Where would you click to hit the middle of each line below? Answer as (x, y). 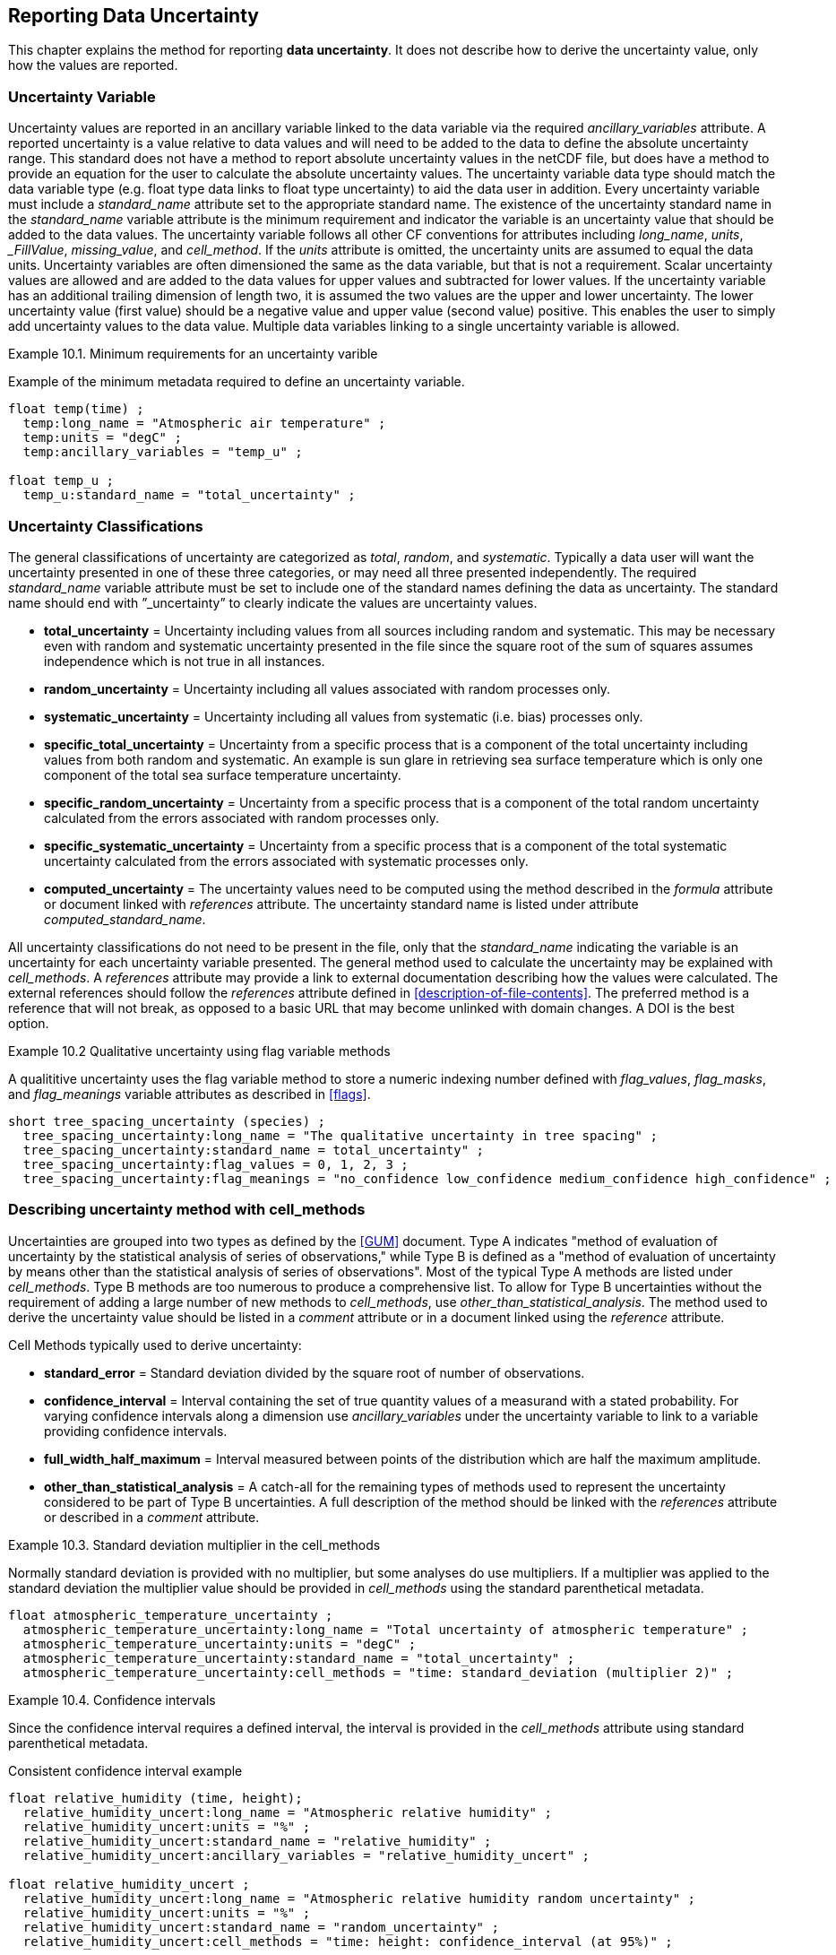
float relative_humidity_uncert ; (129, 1884)
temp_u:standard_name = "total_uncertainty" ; (189, 495)
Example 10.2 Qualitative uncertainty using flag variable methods (199, 1051)
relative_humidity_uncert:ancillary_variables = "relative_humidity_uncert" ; (306, 1855)
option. (29, 1023)
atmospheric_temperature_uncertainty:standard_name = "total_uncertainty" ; (299, 1658)
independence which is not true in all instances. (185, 661)
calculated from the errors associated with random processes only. (241, 817)
